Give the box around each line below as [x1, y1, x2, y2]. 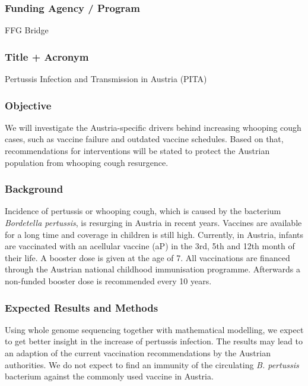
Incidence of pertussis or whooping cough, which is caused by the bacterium [5, 205, 281, 217]
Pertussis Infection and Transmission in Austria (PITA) [5, 73, 207, 85]
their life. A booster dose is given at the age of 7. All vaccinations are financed [5, 251, 290, 263]
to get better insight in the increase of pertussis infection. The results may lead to [5, 335, 303, 347]
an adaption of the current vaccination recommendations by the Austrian [5, 347, 271, 359]
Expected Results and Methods [5, 300, 158, 315]
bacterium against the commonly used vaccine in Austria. [5, 370, 214, 382]
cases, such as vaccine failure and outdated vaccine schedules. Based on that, [5, 133, 284, 145]
